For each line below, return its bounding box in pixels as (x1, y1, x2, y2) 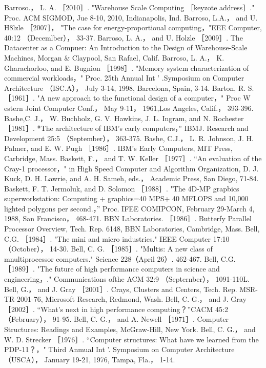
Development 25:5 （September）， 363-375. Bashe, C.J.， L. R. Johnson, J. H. (4, 132, 254, 143)
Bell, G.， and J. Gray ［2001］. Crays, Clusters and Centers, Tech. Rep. (4, 283, 237, 294)
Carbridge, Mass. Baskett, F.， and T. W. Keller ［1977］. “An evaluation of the (4, 152, 262, 163)
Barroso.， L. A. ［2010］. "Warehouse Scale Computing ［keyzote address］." (4, 2, 255, 12)
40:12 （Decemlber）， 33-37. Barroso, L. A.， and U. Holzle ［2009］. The (4, 32, 243, 43)
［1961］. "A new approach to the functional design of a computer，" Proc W (4, 92, 251, 103)
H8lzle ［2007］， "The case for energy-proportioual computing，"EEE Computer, (4, 22, 262, 33)
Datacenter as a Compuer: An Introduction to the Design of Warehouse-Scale (4, 42, 248, 53)
